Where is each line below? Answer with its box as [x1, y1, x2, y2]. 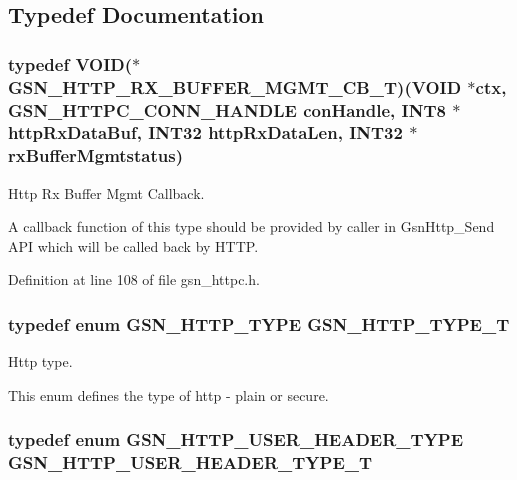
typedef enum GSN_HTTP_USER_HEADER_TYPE [8, 427, 464, 452]
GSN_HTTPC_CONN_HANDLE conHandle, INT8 [8, 97, 446, 122]
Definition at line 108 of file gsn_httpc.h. [8, 269, 260, 290]
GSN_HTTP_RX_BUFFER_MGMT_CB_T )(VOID [8, 74, 462, 99]
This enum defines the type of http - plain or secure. [8, 384, 329, 405]
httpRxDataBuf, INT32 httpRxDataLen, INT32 [8, 120, 403, 145]
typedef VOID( [8, 51, 133, 76]
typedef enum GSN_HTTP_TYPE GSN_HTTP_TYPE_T [8, 311, 510, 336]
